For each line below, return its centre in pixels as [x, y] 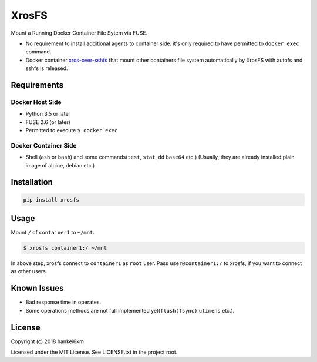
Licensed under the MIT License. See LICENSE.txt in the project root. [94, 352]
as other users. [29, 271]
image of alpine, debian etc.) [60, 165]
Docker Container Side [44, 145]
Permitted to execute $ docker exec [72, 130]
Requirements [37, 85]
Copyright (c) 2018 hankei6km [48, 341]
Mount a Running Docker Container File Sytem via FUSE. [79, 33]
